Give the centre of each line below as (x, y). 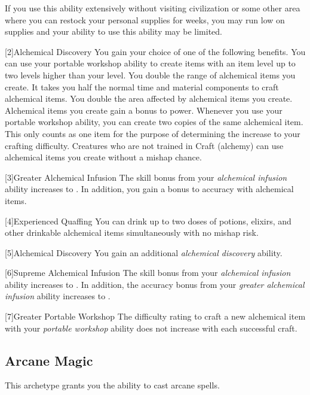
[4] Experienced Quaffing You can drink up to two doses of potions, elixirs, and (148, 221)
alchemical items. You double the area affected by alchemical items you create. (149, 98)
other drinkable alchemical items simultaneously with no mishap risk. (132, 233)
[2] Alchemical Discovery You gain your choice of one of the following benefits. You (155, 51)
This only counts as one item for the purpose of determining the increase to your (153, 133)
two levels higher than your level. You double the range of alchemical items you (150, 75)
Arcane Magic (49, 360)
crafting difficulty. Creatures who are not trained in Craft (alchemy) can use (144, 145)
